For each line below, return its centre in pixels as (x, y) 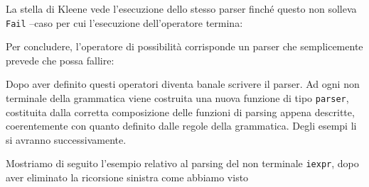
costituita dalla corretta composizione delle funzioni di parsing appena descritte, (180, 112)
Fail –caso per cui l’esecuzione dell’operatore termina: (124, 22)
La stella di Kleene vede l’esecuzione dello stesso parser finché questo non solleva (181, 8)
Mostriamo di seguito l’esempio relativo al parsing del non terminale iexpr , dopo (182, 163)
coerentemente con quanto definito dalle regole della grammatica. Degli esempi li (181, 126)
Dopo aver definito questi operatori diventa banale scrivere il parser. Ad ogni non (183, 84)
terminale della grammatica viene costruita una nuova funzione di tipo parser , (177, 98)
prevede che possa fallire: (60, 60)
